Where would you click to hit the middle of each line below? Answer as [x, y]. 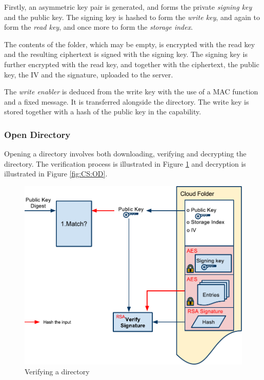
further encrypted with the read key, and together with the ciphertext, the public [132, 64]
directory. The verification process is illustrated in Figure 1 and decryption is [125, 163]
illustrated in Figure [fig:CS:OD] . [56, 174]
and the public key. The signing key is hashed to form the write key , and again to [132, 17]
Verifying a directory [57, 372]
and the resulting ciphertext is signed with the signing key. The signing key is [126, 54]
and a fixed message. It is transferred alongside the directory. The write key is [127, 101]
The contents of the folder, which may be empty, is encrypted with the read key [130, 44]
